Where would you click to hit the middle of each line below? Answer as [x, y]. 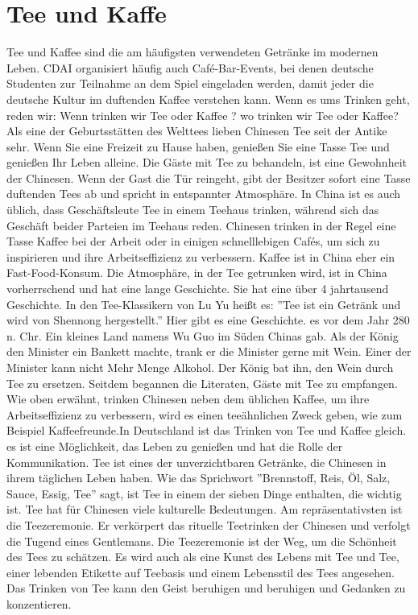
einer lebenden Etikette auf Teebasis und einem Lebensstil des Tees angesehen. [201, 572]
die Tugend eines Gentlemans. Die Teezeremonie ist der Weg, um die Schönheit [202, 541]
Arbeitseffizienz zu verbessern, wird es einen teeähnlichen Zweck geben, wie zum [205, 414]
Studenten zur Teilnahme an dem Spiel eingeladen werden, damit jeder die [190, 83]
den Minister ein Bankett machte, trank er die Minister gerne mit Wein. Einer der [209, 351]
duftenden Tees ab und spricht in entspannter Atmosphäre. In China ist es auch [204, 194]
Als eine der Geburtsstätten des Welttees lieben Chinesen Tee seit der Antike [197, 131]
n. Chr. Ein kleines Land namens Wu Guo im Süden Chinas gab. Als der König [203, 335]
